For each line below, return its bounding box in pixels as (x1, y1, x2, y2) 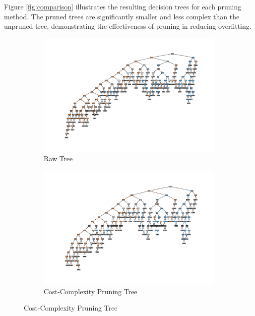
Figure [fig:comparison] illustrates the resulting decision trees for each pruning (4, 1, 242, 11)
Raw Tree (44, 153, 73, 164)
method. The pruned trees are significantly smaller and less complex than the (4, 11, 240, 21)
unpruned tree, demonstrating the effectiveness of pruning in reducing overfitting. (4, 21, 252, 31)
